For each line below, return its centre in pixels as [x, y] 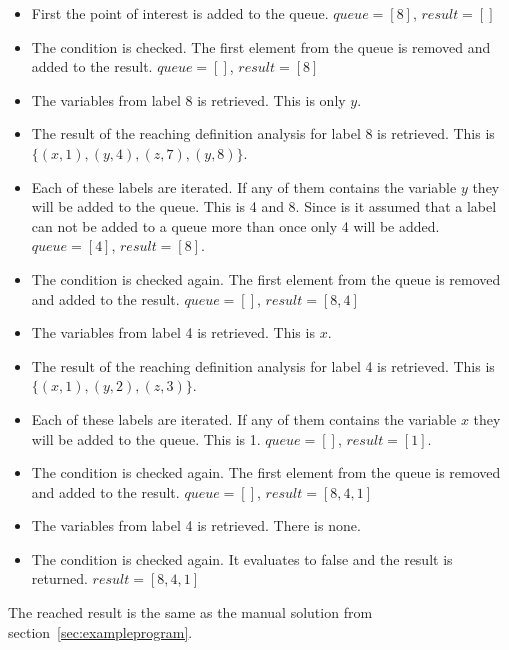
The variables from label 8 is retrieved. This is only [188, 99]
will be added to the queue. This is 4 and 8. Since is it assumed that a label [264, 206]
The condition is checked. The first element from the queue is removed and [261, 46]
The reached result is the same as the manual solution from [190, 612]
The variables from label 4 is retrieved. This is [173, 332]
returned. [59, 578]
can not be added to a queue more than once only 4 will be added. [235, 225]
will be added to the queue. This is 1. [146, 438]
